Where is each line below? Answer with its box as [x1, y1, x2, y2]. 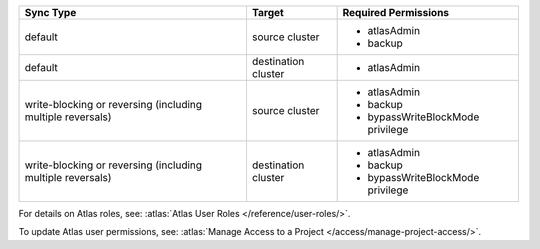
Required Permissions [342, 6, 450, 19]
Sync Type [24, 6, 77, 19]
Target [251, 6, 284, 19]
